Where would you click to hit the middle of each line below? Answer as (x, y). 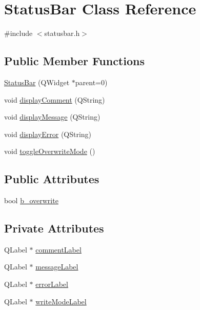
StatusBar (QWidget (37, 82)
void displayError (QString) (48, 134)
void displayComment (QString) (55, 99)
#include (18, 33)
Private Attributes (54, 228)
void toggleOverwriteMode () (50, 151)
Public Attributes (52, 179)
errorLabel (52, 284)
